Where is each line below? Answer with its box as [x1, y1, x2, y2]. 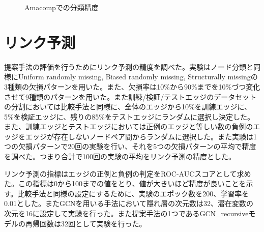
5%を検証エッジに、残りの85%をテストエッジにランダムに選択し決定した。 [4, 111, 254, 122]
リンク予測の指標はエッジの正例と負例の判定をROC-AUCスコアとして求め [4, 168, 251, 179]
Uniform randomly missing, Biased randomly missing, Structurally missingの [18, 71, 258, 82]
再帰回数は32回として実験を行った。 [25, 218, 146, 228]
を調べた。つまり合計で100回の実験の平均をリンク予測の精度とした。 [4, 151, 236, 162]
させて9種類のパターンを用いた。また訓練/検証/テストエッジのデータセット [4, 91, 257, 102]
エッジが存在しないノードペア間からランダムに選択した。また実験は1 [25, 131, 257, 141]
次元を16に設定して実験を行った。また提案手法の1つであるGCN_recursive [4, 208, 249, 219]
